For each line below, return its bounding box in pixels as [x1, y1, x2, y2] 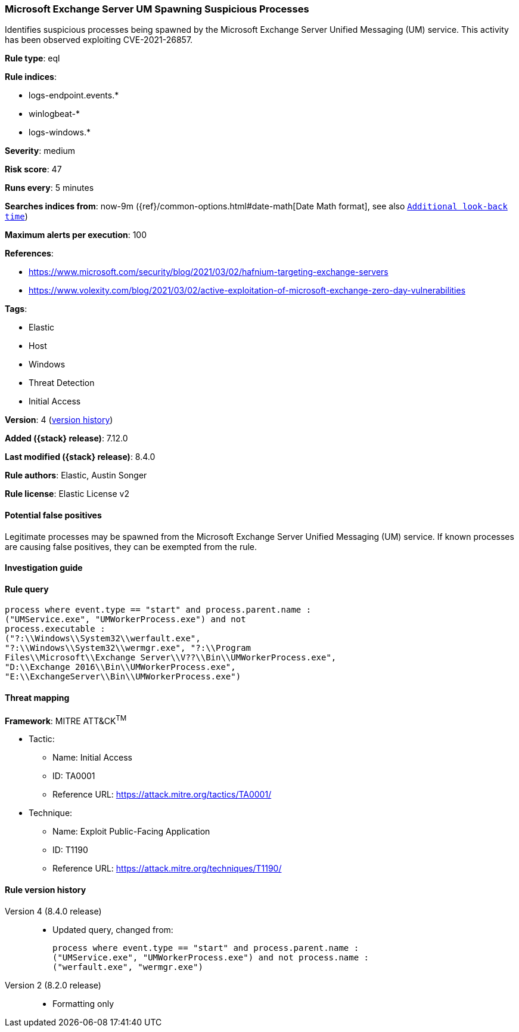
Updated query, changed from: [52, 924, 173, 935]
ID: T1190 [52, 845, 88, 855]
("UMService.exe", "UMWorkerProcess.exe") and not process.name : [52, 952, 369, 962]
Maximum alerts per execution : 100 [5, 230, 147, 240]
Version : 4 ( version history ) [5, 415, 113, 425]
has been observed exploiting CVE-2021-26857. [5, 35, 193, 45]
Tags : [5, 304, 27, 314]
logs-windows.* [29, 127, 91, 138]
